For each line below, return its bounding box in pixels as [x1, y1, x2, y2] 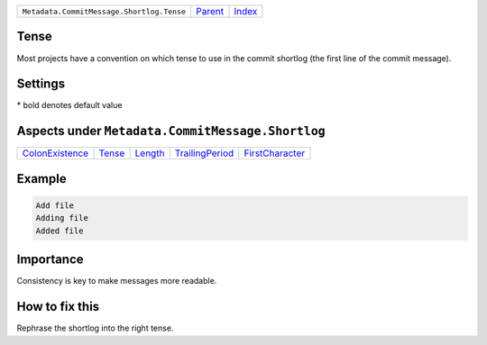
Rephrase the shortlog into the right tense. [16, 322, 174, 333]
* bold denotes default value [16, 100, 123, 111]
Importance [16, 252, 85, 268]
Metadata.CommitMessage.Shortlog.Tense [22, 6, 187, 16]
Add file [35, 200, 75, 211]
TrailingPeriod [174, 147, 234, 159]
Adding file [35, 213, 89, 223]
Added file [35, 225, 84, 236]
